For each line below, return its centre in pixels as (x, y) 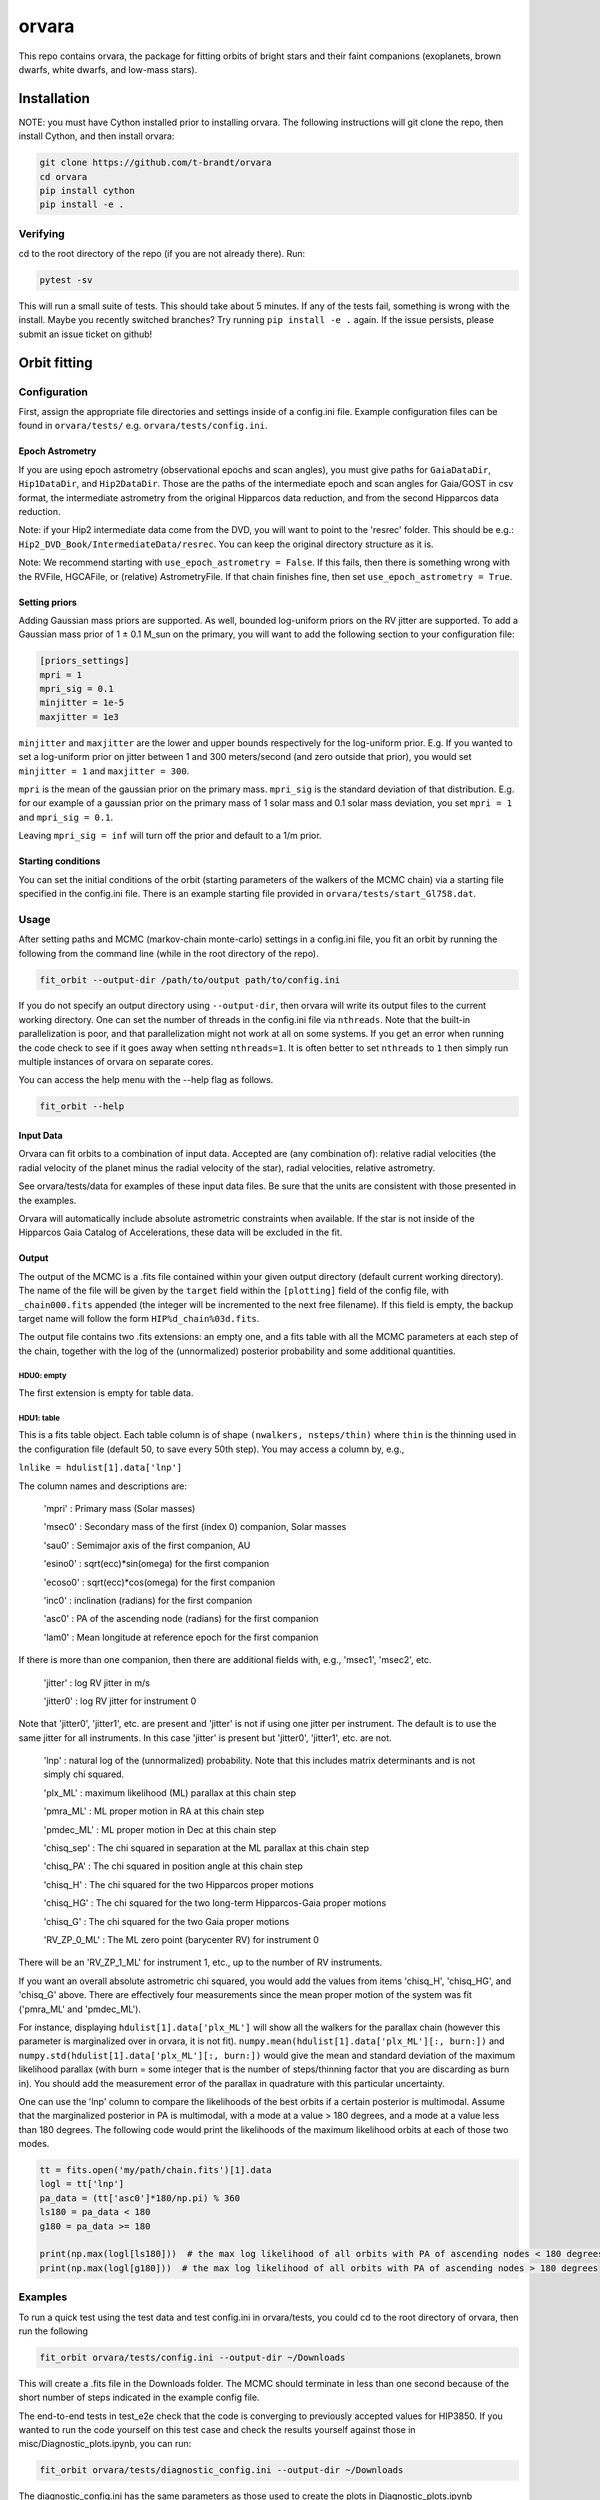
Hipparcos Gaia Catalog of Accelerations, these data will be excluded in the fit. (180, 1232)
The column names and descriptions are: (103, 1486)
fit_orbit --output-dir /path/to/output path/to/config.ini (190, 979)
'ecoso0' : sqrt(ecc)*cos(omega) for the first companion (159, 1582)
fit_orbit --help (82, 1106)
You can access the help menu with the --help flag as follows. (146, 1080)
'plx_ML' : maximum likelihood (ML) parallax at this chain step (170, 1792)
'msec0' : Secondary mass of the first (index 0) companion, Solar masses (195, 1527)
